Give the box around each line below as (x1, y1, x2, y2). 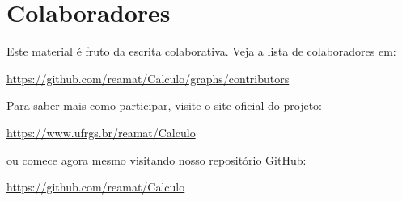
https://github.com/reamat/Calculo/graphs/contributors (6, 69, 290, 86)
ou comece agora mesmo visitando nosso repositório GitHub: (6, 151, 307, 168)
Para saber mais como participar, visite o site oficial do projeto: (6, 97, 322, 114)
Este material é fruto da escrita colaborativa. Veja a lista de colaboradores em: (6, 43, 396, 60)
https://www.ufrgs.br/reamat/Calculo (6, 124, 196, 140)
